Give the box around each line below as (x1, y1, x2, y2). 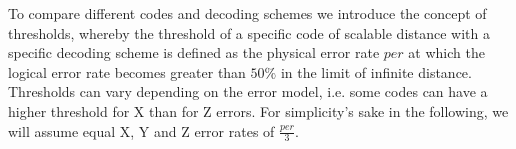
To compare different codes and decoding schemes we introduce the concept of (8, 3, 487, 23)
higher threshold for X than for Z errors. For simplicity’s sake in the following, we (8, 100, 509, 121)
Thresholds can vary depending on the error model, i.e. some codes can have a (8, 81, 488, 102)
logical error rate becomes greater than (8, 61, 246, 82)
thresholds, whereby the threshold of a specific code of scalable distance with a (8, 22, 491, 43)
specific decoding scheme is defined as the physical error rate (8, 42, 380, 63)
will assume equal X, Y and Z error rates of (8, 120, 275, 141)
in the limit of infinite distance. (280, 61, 472, 82)
